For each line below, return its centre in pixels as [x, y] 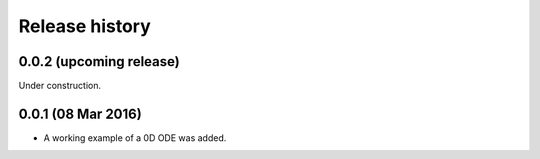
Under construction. [60, 86]
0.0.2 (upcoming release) [99, 61]
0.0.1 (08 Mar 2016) [80, 113]
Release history [85, 26]
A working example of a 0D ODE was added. [135, 137]
